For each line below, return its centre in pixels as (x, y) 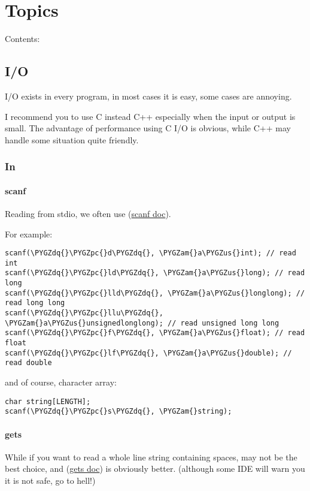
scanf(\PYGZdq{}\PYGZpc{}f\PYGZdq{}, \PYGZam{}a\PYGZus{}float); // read (155, 333)
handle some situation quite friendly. (72, 139)
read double (28, 363)
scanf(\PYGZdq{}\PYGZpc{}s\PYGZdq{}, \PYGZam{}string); (118, 412)
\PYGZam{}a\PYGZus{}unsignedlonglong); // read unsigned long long (142, 323)
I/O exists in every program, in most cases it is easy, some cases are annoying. (148, 96)
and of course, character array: (61, 382)
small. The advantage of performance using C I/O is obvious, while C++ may (148, 128)
